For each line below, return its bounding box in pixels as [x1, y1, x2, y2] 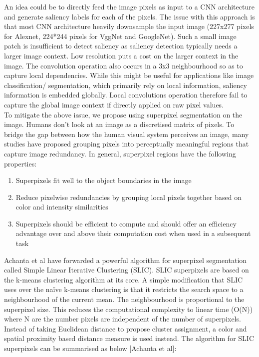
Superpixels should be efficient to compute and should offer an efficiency [15, 218, 237, 228]
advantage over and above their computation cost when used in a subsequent [15, 228, 251, 238]
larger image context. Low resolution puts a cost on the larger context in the [4, 50, 239, 60]
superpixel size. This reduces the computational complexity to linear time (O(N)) [4, 303, 253, 314]
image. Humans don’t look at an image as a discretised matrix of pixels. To [4, 119, 235, 129]
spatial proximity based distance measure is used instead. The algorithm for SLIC [4, 333, 254, 343]
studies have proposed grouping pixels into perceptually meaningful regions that [4, 138, 249, 149]
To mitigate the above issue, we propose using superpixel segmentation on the [4, 109, 243, 119]
